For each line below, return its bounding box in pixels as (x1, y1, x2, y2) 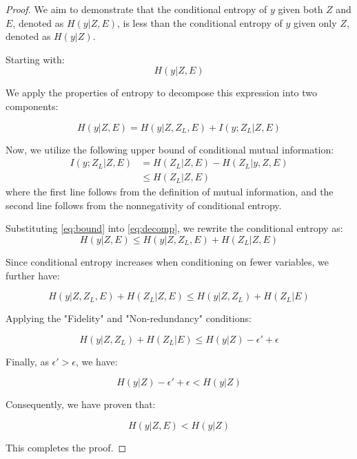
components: (6, 98, 59, 113)
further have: (6, 268, 60, 282)
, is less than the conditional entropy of (117, 15, 283, 30)
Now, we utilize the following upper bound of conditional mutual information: (6, 142, 334, 156)
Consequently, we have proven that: (6, 397, 156, 412)
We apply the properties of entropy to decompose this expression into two (6, 85, 318, 100)
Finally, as (6, 354, 49, 368)
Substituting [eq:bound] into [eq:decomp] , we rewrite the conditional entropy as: (6, 221, 343, 235)
